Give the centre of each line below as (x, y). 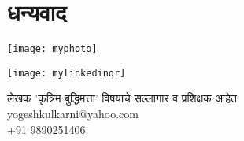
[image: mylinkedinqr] (67, 73)
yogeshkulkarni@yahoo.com (73, 114)
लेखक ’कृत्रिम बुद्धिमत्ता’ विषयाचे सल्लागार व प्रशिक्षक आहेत (122, 98)
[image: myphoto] (52, 49)
